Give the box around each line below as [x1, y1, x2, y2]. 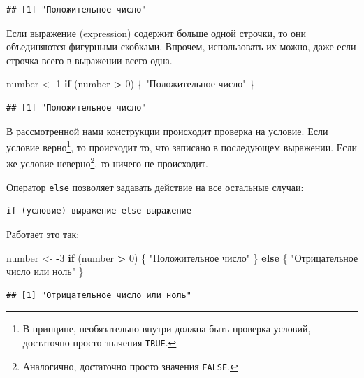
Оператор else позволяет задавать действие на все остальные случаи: [6, 179, 304, 194]
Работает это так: [6, 226, 80, 241]
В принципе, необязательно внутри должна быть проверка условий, [22, 321, 311, 336]
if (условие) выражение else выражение [6, 206, 191, 216]
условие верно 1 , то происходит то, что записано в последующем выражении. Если [6, 138, 357, 154]
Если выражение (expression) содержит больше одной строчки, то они [6, 25, 307, 40]
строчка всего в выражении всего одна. [6, 52, 173, 67]
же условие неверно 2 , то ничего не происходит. [6, 154, 208, 171]
